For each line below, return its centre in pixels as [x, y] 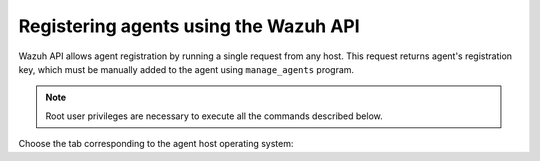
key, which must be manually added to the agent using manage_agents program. [186, 69]
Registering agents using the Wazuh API [189, 26]
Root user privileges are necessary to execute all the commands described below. [214, 116]
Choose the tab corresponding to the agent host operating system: [156, 144]
